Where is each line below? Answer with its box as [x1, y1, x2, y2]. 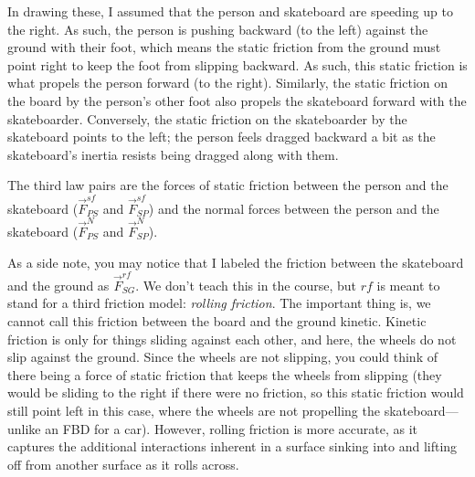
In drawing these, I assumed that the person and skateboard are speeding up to [7, 2, 453, 20]
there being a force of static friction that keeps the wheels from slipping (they [7, 365, 442, 384]
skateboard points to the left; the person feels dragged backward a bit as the [7, 127, 436, 146]
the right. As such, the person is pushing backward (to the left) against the [7, 19, 428, 38]
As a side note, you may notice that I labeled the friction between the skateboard [7, 252, 464, 271]
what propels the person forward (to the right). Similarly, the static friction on [7, 73, 449, 92]
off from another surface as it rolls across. [7, 454, 239, 473]
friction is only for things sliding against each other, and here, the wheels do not [7, 329, 457, 348]
